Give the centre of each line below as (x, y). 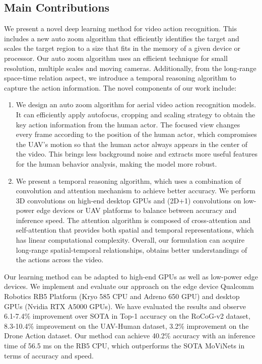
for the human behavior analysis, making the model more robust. (116, 163)
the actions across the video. (60, 260)
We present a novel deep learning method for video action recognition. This (120, 28)
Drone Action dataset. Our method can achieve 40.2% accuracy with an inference (130, 336)
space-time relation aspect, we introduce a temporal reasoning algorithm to (120, 78)
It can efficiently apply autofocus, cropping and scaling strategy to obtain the (136, 114)
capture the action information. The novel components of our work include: (120, 87)
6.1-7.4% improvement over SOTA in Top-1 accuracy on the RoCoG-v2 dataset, (127, 316)
